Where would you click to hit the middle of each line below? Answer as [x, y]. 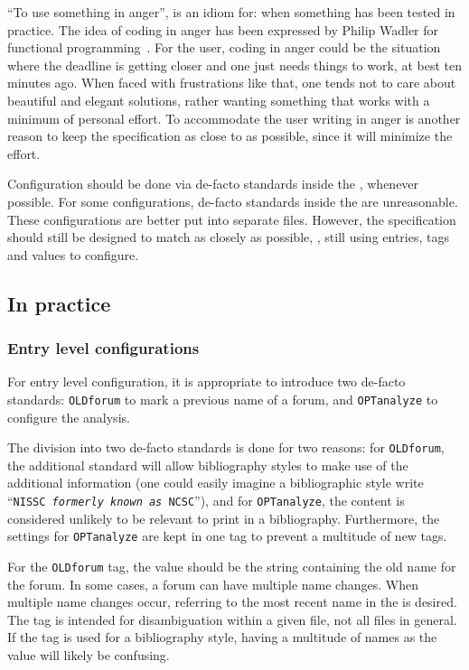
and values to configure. [73, 254]
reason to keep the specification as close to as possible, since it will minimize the [230, 136]
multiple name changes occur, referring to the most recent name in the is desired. [232, 602]
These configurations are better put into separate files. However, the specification [232, 219]
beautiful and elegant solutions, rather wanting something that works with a [219, 100]
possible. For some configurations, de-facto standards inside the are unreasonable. [233, 201]
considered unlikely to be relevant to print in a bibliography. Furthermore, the [224, 518]
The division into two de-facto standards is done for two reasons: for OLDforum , [226, 447]
